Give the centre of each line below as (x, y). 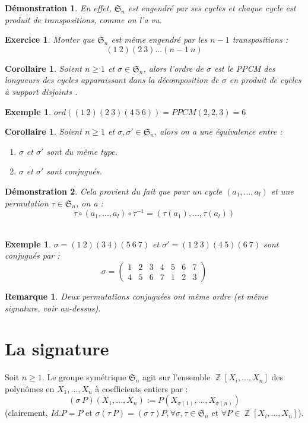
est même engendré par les (159, 39)
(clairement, (26, 413)
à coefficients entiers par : (142, 388)
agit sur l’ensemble (176, 377)
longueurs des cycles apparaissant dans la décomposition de (112, 80)
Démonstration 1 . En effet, (58, 8)
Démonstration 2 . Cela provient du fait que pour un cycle (113, 191)
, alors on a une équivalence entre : (218, 131)
